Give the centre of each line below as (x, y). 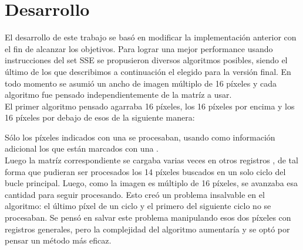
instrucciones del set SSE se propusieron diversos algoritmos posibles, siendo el (146, 60)
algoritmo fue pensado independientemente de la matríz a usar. (118, 95)
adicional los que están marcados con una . (82, 148)
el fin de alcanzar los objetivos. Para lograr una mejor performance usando (139, 48)
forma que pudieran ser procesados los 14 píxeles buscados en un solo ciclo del (145, 171)
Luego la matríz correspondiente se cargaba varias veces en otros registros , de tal (151, 160)
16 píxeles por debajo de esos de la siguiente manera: (100, 117)
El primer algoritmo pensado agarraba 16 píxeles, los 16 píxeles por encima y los (150, 106)
